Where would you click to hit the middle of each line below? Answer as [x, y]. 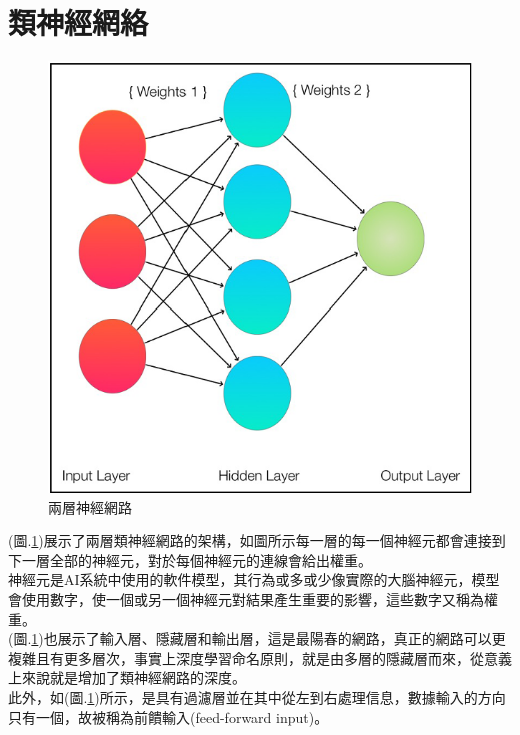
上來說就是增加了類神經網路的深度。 [127, 677]
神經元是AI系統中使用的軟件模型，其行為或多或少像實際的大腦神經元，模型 [254, 579]
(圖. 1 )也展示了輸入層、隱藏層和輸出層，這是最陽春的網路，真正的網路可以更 [257, 638]
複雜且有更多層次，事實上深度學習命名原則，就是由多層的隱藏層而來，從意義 [260, 657]
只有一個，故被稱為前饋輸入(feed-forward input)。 [168, 716]
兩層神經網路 [90, 506]
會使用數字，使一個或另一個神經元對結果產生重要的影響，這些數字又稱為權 [253, 598]
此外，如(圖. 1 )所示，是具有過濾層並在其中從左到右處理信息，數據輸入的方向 [257, 696]
